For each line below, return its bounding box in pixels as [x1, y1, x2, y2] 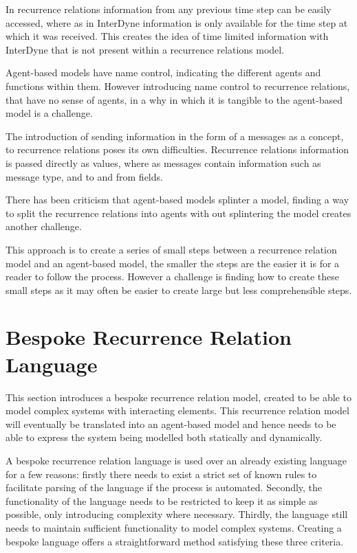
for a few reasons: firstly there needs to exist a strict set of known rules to [6, 466, 317, 481]
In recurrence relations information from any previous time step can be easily [6, 2, 332, 16]
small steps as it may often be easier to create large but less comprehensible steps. [6, 282, 352, 297]
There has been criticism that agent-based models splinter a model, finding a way [6, 192, 349, 207]
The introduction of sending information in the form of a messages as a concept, [6, 128, 344, 143]
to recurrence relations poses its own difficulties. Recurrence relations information [6, 142, 349, 157]
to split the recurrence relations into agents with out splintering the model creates [6, 205, 351, 220]
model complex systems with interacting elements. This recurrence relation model [6, 403, 349, 418]
